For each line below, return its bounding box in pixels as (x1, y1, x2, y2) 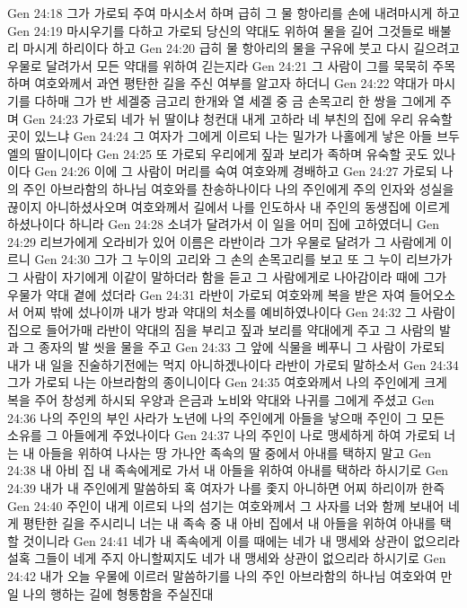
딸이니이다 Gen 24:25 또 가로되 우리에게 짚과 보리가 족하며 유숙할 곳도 (34, 144, 428, 163)
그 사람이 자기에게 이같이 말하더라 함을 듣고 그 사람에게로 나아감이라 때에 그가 (7, 267, 447, 286)
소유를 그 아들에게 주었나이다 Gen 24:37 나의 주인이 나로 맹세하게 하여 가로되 (7, 426, 440, 445)
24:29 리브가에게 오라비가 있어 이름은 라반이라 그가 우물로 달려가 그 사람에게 (7, 232, 436, 251)
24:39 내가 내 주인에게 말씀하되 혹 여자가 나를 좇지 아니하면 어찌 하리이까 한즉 (7, 479, 445, 498)
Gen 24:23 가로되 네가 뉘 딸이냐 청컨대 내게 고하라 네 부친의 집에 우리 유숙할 (22, 109, 453, 128)
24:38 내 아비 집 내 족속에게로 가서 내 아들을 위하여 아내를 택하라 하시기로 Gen (7, 461, 449, 480)
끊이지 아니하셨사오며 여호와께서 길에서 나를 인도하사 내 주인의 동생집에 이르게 (7, 197, 450, 216)
